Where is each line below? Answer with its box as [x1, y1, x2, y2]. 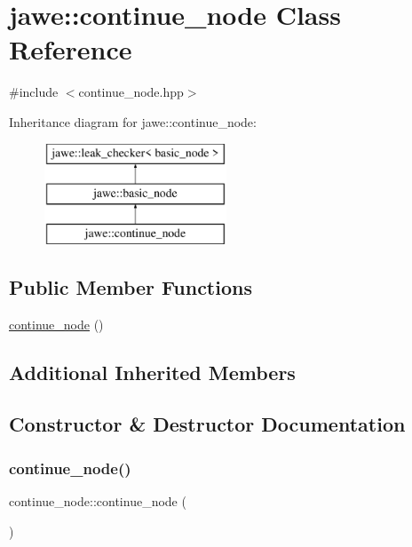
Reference [9, 31, 132, 67]
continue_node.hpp [78, 83, 184, 101]
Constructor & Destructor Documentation [9, 410, 406, 438]
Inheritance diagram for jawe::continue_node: [9, 112, 257, 131]
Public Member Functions [9, 273, 252, 300]
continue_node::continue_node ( [9, 492, 186, 511]
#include [9, 83, 59, 101]
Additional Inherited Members [9, 358, 296, 385]
